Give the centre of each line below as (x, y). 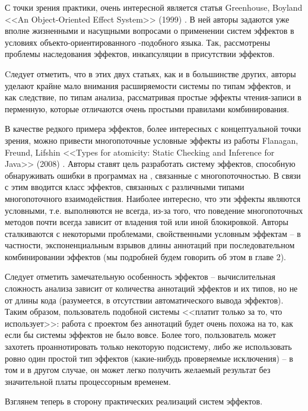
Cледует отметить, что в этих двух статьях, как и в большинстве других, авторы (150, 73)
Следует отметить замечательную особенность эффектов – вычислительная (140, 276)
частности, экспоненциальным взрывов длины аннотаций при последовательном (150, 245)
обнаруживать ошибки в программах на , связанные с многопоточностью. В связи (153, 175)
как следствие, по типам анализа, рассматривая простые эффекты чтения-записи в (153, 97)
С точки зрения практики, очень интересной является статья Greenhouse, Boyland (154, 7)
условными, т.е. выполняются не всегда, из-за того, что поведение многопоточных (154, 210)
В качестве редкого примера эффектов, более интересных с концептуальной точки (153, 129)
